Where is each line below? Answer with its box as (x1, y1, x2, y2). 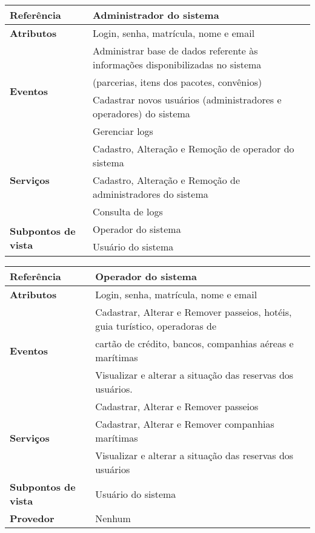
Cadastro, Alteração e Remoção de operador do (93, 142, 294, 155)
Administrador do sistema (93, 8, 219, 22)
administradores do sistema (93, 187, 208, 201)
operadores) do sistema (93, 106, 190, 120)
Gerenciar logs (93, 124, 153, 138)
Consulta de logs (93, 204, 163, 218)
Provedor (10, 511, 55, 525)
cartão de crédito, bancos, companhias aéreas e (95, 336, 294, 350)
